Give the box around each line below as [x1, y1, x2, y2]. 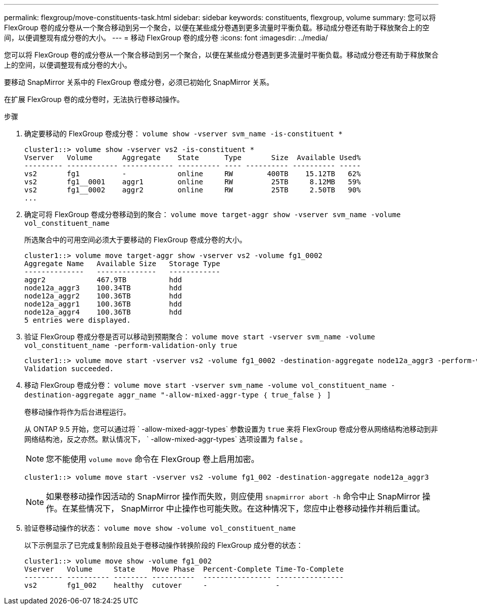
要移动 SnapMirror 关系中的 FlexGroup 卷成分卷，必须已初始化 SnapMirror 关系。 [4, 78, 274, 86]
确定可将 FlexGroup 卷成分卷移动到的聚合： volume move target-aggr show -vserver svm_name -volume [24, 210, 401, 219]
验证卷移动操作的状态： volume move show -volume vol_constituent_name [24, 524, 296, 532]
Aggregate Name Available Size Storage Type [24, 260, 220, 268]
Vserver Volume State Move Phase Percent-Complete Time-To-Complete [24, 565, 344, 573]
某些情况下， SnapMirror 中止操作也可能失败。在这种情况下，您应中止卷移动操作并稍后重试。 [70, 503, 425, 514]
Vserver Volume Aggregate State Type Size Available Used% [24, 154, 361, 162]
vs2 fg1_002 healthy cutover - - [24, 581, 280, 589]
